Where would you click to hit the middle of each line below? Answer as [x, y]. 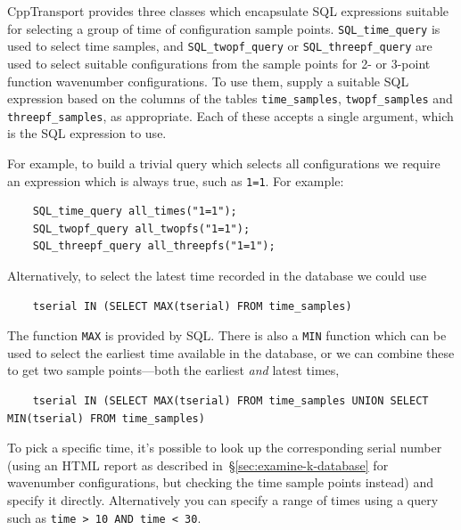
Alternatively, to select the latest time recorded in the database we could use [217, 276]
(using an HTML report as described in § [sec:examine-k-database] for [198, 465]
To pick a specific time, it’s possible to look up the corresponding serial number [225, 448]
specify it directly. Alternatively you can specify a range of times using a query [223, 500]
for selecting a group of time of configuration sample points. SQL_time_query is [224, 28]
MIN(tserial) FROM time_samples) [106, 418]
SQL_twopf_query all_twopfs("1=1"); [141, 228]
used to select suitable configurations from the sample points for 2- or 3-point [219, 63]
